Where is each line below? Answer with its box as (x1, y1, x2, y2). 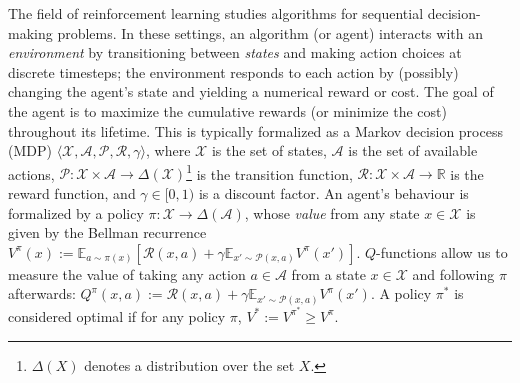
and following (412, 263, 495, 284)
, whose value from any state (244, 202, 420, 223)
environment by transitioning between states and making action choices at (8, 42, 462, 63)
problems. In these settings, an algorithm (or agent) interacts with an (57, 22, 483, 43)
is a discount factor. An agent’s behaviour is (198, 183, 469, 203)
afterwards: (8, 283, 76, 304)
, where (146, 140, 191, 161)
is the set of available (348, 140, 478, 161)
